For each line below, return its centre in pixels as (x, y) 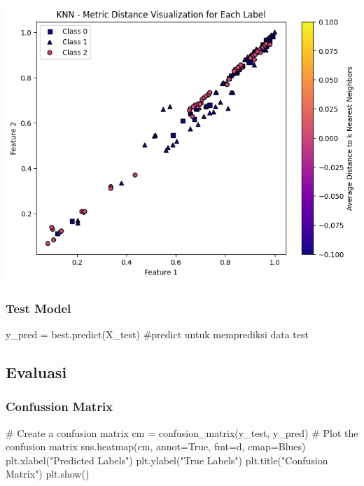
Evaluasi (36, 372)
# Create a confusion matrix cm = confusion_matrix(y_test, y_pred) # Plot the (182, 432)
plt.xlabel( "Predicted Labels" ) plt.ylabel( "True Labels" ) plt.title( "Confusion (167, 460)
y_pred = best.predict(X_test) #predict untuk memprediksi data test (157, 334)
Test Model (38, 308)
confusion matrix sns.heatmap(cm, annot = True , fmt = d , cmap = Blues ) (156, 446)
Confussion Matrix (59, 407)
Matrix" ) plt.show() (48, 474)
